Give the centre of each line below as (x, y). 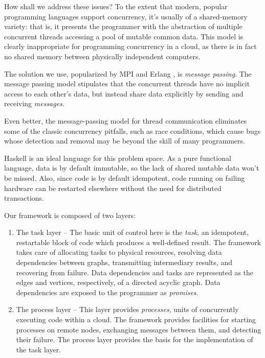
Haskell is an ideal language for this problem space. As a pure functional (118, 158)
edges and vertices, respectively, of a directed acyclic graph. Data (118, 282)
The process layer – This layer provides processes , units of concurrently (127, 309)
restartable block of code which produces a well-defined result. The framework (139, 242)
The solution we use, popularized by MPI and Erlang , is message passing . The (128, 73)
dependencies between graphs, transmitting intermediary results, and (124, 262)
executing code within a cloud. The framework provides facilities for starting (136, 319)
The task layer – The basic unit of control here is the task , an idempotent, (132, 232)
